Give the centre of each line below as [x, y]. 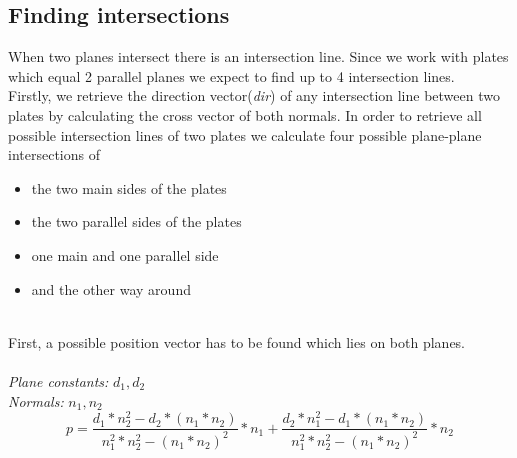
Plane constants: [58, 380]
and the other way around [111, 288]
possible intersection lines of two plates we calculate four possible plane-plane [245, 134]
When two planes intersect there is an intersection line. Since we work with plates [258, 56]
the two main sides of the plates [129, 187]
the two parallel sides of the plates [136, 221]
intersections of [54, 154]
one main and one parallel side [125, 254]
